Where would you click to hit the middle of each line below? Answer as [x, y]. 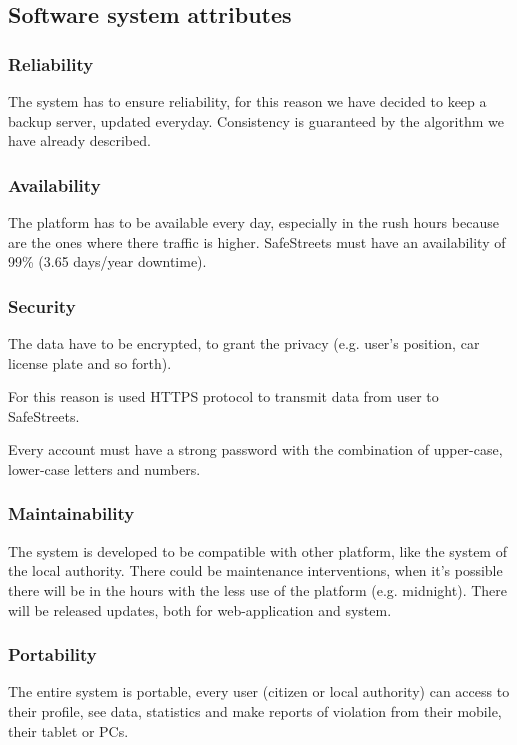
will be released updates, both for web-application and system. [200, 609]
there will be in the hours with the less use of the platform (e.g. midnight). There [258, 589]
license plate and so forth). [90, 362]
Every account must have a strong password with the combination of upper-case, [255, 449]
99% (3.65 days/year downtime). [107, 261]
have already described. [79, 140]
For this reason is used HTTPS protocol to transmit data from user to [223, 396]
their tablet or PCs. [68, 730]
